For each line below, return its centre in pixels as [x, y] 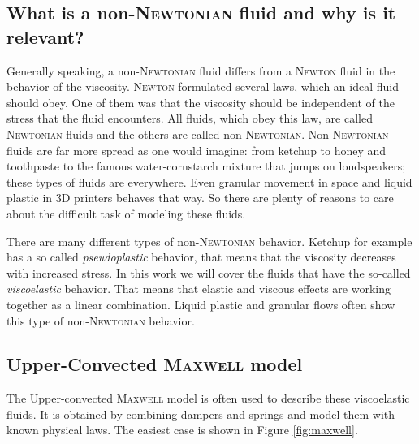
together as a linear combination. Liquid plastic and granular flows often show [201, 304]
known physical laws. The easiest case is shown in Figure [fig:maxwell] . [182, 430]
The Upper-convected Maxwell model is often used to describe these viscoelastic [208, 398]
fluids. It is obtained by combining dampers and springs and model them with [201, 414]
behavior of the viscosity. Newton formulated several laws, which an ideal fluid [203, 86]
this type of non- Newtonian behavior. [101, 320]
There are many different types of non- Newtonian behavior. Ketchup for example [209, 241]
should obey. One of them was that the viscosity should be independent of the [201, 102]
